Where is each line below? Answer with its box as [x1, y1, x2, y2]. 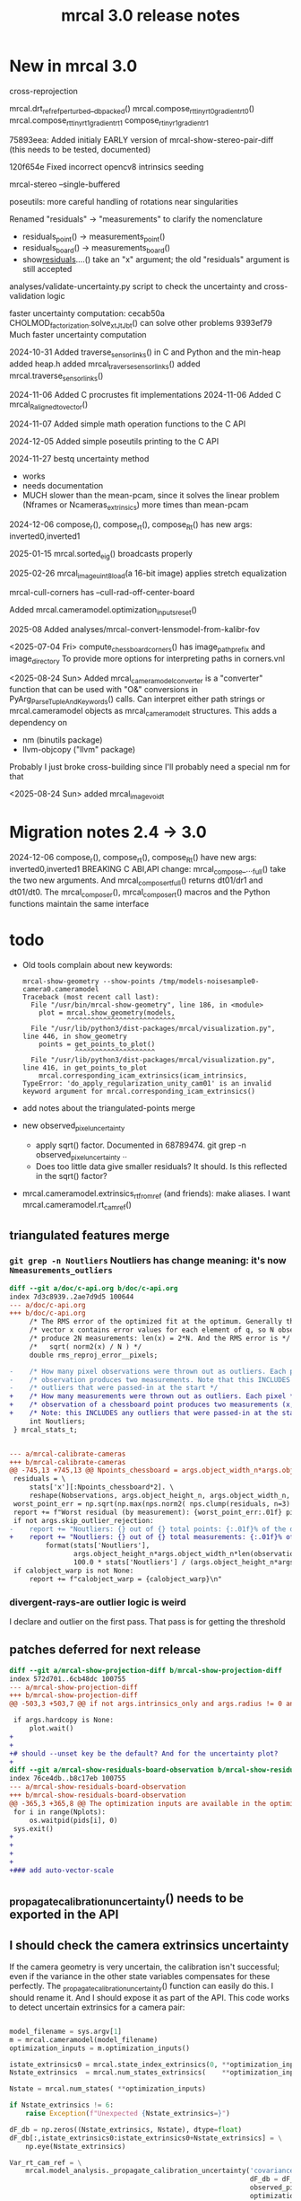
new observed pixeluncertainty [21, 1120, 125, 1132]
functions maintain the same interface [9, 899, 150, 909]
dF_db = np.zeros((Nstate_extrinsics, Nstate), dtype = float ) [9, 2125, 243, 2134]
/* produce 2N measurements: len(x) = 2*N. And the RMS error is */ [29, 1334, 291, 1343]
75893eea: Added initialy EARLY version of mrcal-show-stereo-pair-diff [9, 134, 274, 145]
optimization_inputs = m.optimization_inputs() [9, 2044, 191, 2053]
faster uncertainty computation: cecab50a [9, 308, 166, 319]
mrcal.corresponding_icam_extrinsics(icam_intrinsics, [39, 1070, 248, 1080]
